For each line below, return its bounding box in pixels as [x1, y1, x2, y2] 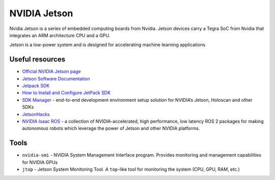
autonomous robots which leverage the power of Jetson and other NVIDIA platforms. [22, 125, 200, 132]
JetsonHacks [22, 111, 50, 117]
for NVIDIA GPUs [22, 159, 58, 165]
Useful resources [9, 55, 66, 64]
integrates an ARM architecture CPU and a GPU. [9, 32, 111, 38]
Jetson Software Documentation [22, 75, 90, 81]
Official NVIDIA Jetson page [22, 69, 81, 75]
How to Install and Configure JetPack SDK [22, 89, 111, 96]
